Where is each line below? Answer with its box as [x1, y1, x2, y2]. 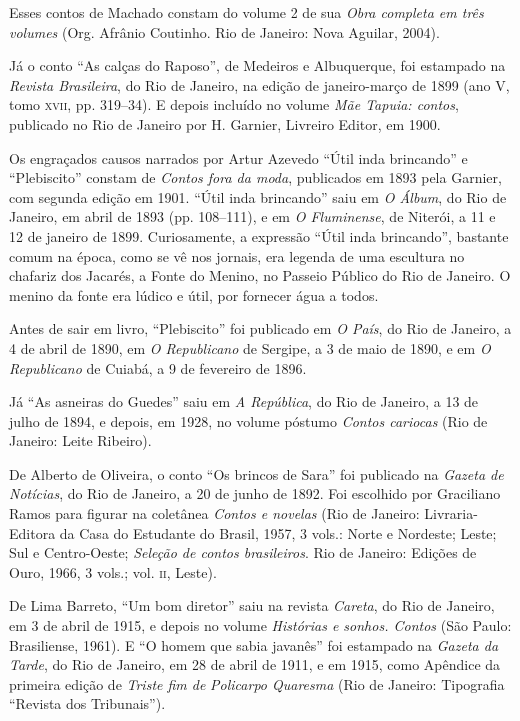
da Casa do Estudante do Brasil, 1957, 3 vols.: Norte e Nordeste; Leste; [59, 522, 497, 543]
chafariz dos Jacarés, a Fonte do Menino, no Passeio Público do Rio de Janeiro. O [9, 265, 511, 286]
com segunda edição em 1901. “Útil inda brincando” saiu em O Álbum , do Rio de [9, 186, 507, 207]
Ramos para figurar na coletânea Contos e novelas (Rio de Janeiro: [9, 503, 420, 524]
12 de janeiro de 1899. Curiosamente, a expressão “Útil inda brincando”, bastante [9, 225, 509, 246]
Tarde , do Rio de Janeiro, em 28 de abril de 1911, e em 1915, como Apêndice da [9, 654, 501, 675]
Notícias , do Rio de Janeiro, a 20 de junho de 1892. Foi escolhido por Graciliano [9, 483, 501, 504]
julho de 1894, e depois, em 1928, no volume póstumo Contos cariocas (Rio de [9, 410, 488, 431]
